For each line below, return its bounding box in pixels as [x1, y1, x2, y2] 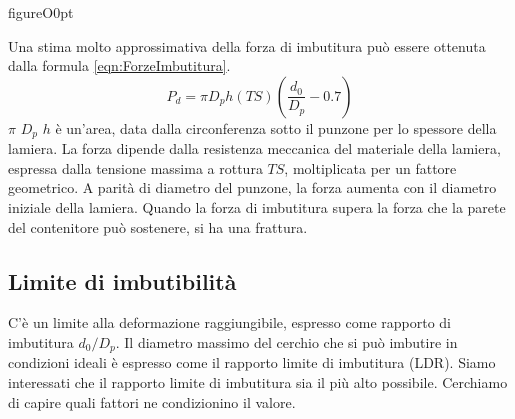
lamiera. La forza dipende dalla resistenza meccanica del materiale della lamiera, [8, 138, 501, 159]
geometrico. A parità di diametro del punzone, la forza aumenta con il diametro [8, 177, 497, 198]
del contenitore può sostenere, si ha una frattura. [8, 216, 308, 237]
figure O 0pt [8, 2, 74, 22]
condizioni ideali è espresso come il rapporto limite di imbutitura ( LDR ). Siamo [8, 352, 496, 373]
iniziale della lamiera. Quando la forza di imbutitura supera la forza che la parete [8, 197, 506, 218]
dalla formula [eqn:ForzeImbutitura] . [8, 55, 231, 76]
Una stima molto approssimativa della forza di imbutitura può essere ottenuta [8, 35, 486, 56]
